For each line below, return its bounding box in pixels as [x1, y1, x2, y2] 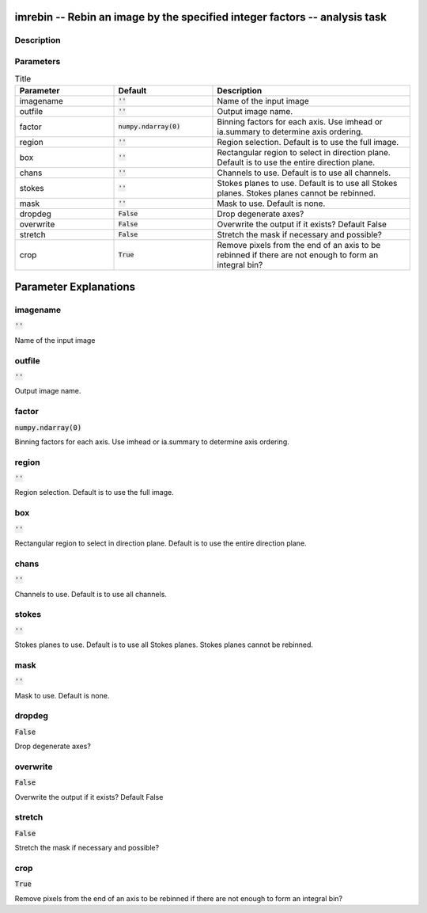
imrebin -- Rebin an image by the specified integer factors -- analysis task [14, 10, 387, 24]
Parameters [14, 55, 61, 67]
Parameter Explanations [14, 280, 136, 294]
